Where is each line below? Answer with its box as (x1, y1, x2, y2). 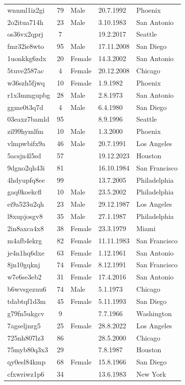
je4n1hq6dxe (7, 247, 44, 257)
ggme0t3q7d (7, 102, 43, 112)
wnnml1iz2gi (7, 4, 45, 15)
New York (136, 369, 166, 379)
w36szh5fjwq (7, 77, 45, 87)
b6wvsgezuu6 (7, 284, 46, 294)
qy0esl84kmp (7, 357, 46, 367)
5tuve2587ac (7, 65, 44, 75)
